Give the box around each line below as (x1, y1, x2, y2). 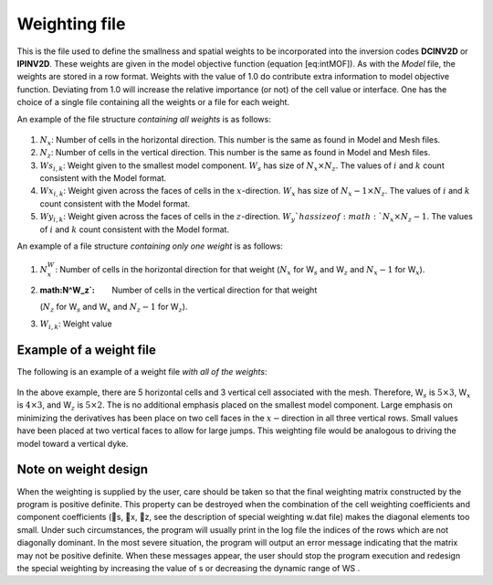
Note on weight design (16, 462, 149, 477)
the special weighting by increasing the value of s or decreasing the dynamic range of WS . (16, 562, 361, 573)
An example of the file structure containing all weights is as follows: (16, 113, 271, 124)
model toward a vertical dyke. (16, 438, 129, 449)
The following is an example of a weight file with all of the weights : (16, 366, 267, 377)
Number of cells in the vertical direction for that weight (111, 284, 318, 295)
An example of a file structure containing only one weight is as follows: (16, 240, 283, 251)
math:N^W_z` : (39, 284, 95, 295)
